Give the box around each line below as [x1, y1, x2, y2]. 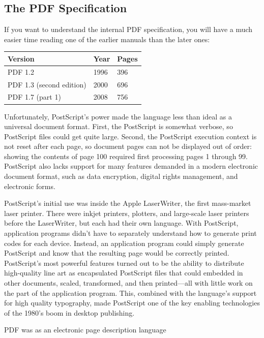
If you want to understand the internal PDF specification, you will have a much [4, 24, 253, 35]
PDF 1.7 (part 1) [8, 91, 61, 102]
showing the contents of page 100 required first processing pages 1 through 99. [4, 150, 248, 161]
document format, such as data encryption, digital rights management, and [4, 171, 238, 181]
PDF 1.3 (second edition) [8, 79, 86, 89]
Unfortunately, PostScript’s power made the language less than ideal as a [4, 111, 232, 121]
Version [8, 53, 35, 64]
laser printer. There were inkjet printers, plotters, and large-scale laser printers [4, 207, 249, 218]
